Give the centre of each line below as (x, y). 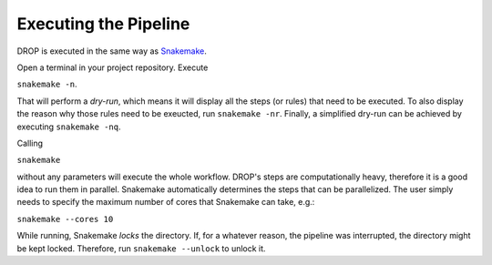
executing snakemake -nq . (69, 127)
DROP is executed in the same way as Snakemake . (112, 51)
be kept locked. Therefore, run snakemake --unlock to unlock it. (141, 248)
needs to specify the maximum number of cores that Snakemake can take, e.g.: (166, 202)
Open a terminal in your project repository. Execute (113, 67)
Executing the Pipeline (103, 24)
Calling (30, 143)
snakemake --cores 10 (65, 219)
